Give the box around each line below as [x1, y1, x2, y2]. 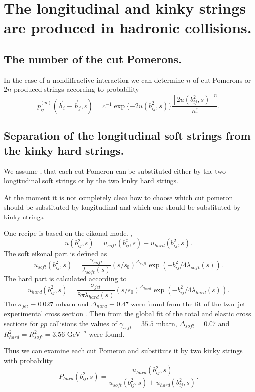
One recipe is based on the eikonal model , [4, 228, 132, 238]
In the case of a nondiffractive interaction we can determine [4, 74, 184, 85]
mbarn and [55, 298, 89, 308]
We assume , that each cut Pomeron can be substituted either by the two [4, 166, 226, 176]
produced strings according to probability [14, 84, 139, 94]
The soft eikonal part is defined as [4, 248, 107, 259]
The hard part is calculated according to [4, 273, 127, 284]
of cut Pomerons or [193, 74, 251, 85]
